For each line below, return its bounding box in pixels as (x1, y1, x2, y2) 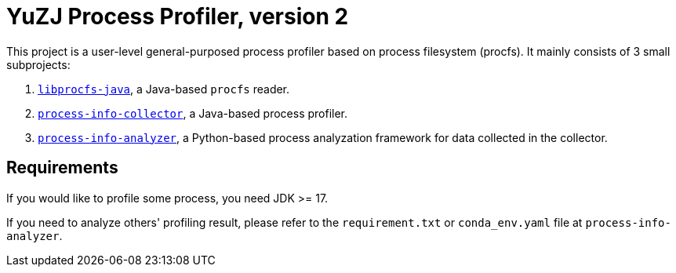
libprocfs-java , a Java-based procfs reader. (38, 82, 290, 96)
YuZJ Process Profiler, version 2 (6, 3, 349, 30)
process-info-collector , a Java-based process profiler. (38, 106, 348, 120)
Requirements (6, 158, 118, 178)
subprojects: (6, 57, 71, 71)
